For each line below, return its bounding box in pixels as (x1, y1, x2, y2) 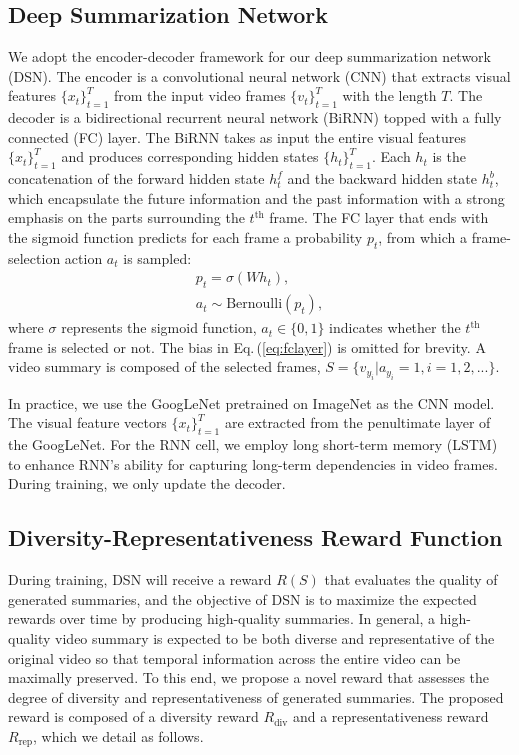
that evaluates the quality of (324, 569, 498, 590)
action (64, 247, 103, 268)
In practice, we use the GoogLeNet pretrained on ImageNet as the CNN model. (8, 392, 495, 413)
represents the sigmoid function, (61, 317, 257, 338)
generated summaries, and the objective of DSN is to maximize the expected (8, 588, 477, 609)
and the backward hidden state (287, 168, 477, 189)
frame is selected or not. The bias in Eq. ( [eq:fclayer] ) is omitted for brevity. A (8, 336, 486, 357)
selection (8, 247, 61, 268)
